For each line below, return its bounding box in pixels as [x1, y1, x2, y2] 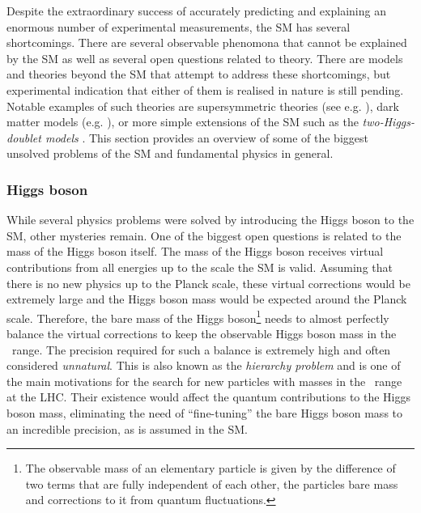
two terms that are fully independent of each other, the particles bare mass [25, 475, 398, 492]
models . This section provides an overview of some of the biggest [45, 129, 368, 146]
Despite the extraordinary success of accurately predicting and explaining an [6, 2, 386, 19]
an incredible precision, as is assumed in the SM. [6, 420, 248, 437]
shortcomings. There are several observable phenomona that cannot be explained [6, 34, 407, 51]
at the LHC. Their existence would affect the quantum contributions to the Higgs [6, 388, 411, 405]
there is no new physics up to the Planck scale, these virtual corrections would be [6, 274, 410, 291]
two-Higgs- [362, 113, 415, 130]
